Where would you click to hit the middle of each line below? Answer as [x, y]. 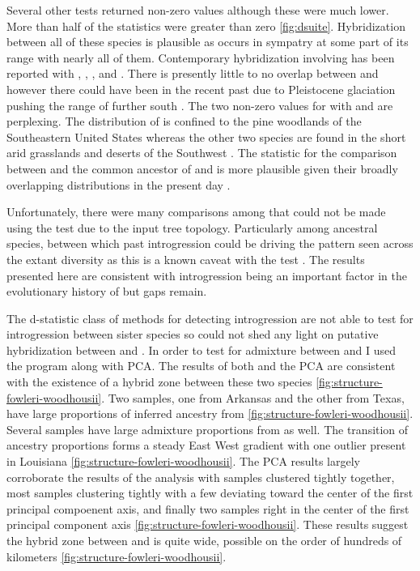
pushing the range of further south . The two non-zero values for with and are [200, 105]
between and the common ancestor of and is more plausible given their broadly [202, 168]
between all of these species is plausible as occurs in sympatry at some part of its [208, 42]
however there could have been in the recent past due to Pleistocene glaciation [201, 89]
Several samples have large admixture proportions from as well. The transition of [208, 429]
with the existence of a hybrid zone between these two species [159, 382]
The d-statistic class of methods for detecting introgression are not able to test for [210, 318]
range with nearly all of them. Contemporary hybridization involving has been [201, 57]
